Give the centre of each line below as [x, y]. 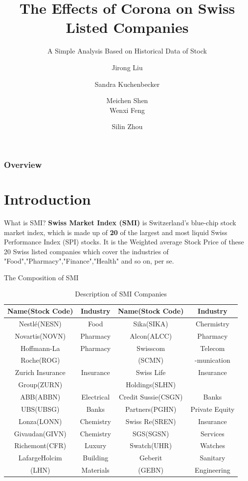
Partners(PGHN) [151, 409]
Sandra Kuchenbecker [127, 84]
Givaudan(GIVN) [40, 433]
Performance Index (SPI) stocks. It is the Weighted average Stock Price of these [124, 242]
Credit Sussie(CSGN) [151, 396]
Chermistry [212, 323]
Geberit [151, 458]
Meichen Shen [127, 100]
